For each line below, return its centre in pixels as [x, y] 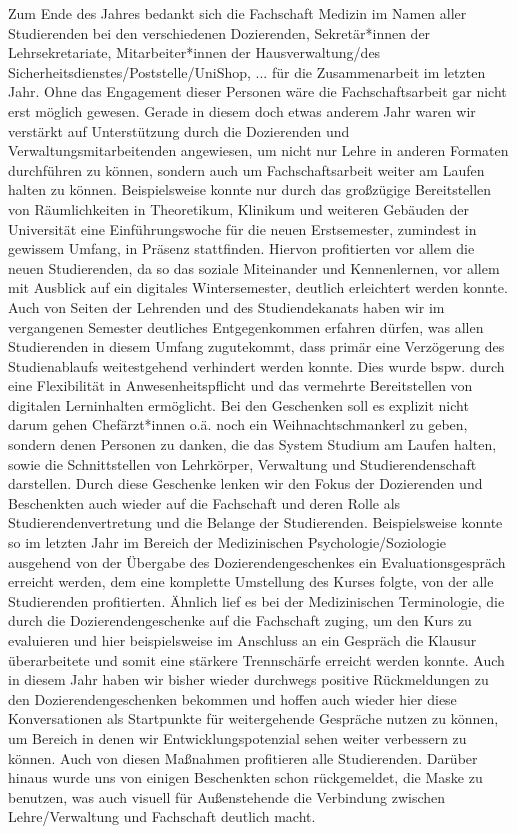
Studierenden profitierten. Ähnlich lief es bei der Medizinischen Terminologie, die [256, 600]
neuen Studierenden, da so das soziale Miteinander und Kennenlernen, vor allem [254, 267]
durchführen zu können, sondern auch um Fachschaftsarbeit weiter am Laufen [246, 169]
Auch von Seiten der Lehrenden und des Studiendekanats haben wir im [226, 306]
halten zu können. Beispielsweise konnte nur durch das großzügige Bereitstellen [250, 189]
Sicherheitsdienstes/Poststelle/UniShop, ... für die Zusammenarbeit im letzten [247, 71]
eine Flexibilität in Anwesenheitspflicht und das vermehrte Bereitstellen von [240, 385]
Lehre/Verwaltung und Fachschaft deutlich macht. [162, 816]
